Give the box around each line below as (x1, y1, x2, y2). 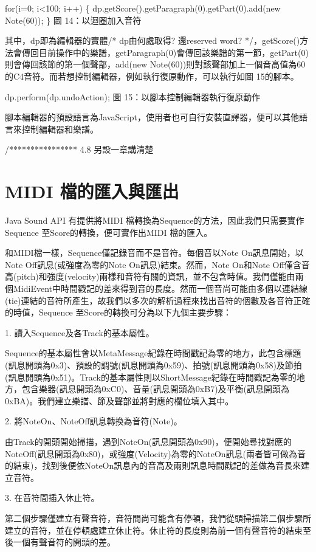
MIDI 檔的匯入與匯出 (5, 179, 179, 204)
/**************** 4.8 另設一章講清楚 (5, 143, 154, 156)
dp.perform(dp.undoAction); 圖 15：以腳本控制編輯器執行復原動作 (5, 90, 261, 103)
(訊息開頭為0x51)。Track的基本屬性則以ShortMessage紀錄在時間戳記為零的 (5, 370, 297, 383)
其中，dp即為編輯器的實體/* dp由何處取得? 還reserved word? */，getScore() (5, 34, 300, 47)
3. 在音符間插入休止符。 (5, 491, 100, 504)
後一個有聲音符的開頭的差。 (5, 536, 115, 548)
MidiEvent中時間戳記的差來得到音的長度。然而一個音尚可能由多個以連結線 (13, 282, 307, 295)
